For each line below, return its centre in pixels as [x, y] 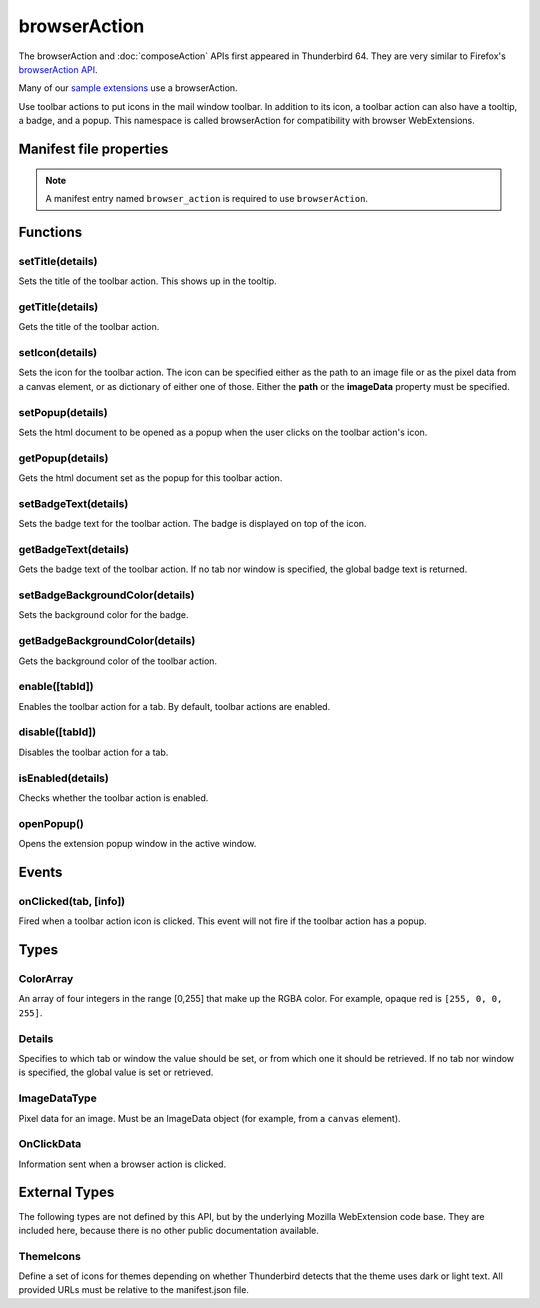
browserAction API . [58, 69]
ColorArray [46, 979]
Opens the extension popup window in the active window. [137, 844]
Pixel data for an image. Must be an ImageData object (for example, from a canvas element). [209, 1118]
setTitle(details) [58, 261]
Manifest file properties [93, 148]
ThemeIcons [50, 1256]
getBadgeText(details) [74, 549]
